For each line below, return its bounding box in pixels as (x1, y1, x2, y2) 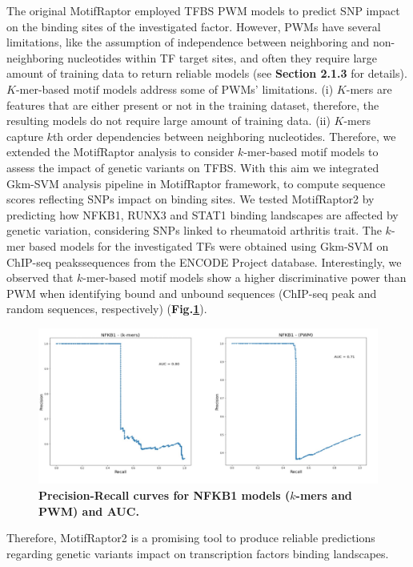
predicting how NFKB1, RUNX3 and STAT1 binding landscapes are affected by (6, 206, 399, 223)
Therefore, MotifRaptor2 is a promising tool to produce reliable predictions (6, 529, 375, 546)
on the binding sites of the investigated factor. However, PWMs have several (6, 18, 381, 34)
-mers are (346, 80, 392, 97)
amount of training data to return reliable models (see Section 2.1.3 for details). (6, 65, 407, 82)
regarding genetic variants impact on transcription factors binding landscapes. (6, 545, 389, 561)
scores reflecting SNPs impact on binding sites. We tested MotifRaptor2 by (6, 191, 375, 207)
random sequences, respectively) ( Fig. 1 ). (6, 300, 207, 317)
